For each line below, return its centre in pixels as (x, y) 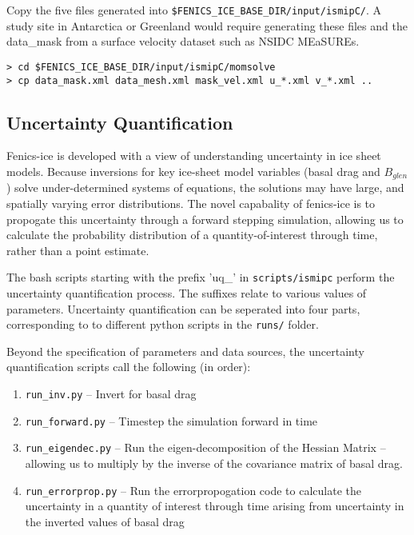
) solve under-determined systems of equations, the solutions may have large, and (205, 188)
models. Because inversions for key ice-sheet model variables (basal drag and (193, 171)
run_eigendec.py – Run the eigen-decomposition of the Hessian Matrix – (205, 447)
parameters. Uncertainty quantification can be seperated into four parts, (183, 308)
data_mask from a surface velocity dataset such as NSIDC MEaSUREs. (183, 41)
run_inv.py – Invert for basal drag (111, 394)
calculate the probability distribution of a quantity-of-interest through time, (192, 235)
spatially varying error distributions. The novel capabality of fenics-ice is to (191, 203)
